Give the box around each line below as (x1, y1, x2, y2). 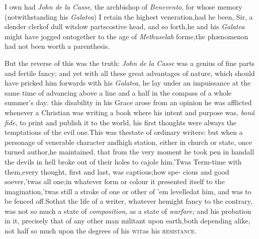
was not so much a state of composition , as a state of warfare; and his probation (5, 205, 251, 216)
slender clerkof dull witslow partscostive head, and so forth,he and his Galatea (5, 21, 245, 32)
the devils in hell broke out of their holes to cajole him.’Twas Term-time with (5, 156, 242, 167)
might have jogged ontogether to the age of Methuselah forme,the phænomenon (5, 31, 248, 41)
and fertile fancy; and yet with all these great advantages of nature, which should (5, 67, 255, 78)
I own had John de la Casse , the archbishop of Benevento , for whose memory (5, 2, 242, 12)
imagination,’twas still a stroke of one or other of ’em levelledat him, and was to (5, 186, 251, 196)
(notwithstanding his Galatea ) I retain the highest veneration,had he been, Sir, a (5, 11, 253, 22)
